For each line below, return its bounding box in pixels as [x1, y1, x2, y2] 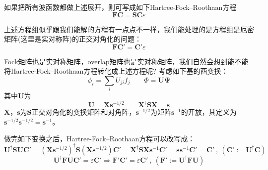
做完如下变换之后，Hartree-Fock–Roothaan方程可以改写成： [4, 133, 195, 143]
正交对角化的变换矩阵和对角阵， [31, 107, 136, 117]
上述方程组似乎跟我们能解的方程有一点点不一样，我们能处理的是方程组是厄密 [4, 24, 254, 34]
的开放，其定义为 [181, 107, 237, 117]
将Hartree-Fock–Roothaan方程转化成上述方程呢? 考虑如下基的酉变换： [4, 66, 228, 76]
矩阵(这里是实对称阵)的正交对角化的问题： [4, 34, 141, 44]
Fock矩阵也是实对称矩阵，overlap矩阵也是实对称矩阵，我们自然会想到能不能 [4, 56, 249, 66]
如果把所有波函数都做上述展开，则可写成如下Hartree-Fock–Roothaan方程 [4, 2, 237, 12]
